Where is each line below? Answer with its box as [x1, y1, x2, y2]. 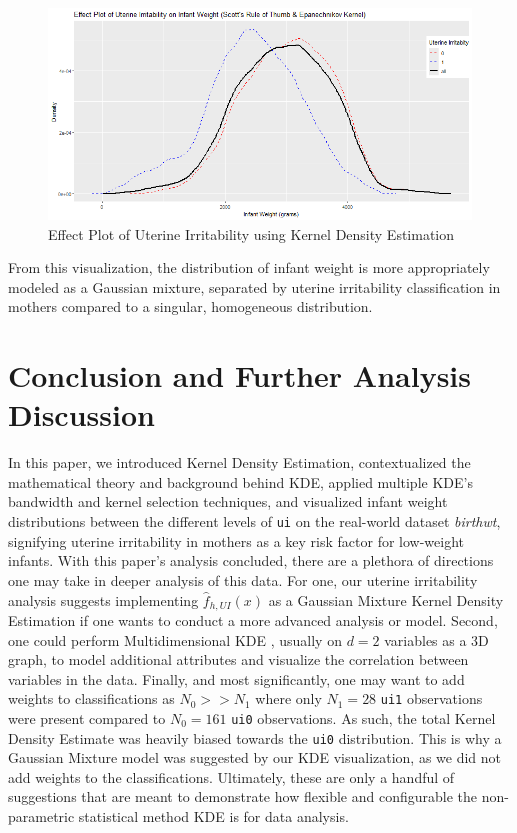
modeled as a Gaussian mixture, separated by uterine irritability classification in [8, 276, 501, 297]
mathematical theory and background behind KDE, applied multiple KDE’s [8, 471, 473, 492]
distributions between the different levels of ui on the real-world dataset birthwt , [8, 511, 501, 532]
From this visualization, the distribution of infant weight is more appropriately [8, 257, 490, 278]
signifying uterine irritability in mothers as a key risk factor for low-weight [8, 530, 464, 551]
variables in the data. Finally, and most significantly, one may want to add [8, 668, 465, 689]
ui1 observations [380, 688, 483, 709]
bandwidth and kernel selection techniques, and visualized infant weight [8, 491, 448, 512]
